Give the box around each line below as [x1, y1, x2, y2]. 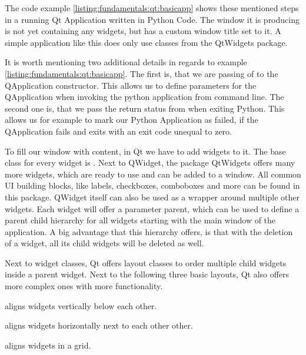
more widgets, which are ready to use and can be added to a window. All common [5, 168, 301, 180]
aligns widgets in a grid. [5, 339, 91, 351]
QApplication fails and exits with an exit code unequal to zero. [5, 125, 232, 137]
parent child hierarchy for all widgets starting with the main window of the [5, 214, 276, 226]
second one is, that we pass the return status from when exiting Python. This [5, 102, 285, 114]
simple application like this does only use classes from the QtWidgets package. [5, 36, 288, 48]
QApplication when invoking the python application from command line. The [5, 91, 284, 103]
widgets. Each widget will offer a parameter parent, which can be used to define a [5, 202, 300, 215]
